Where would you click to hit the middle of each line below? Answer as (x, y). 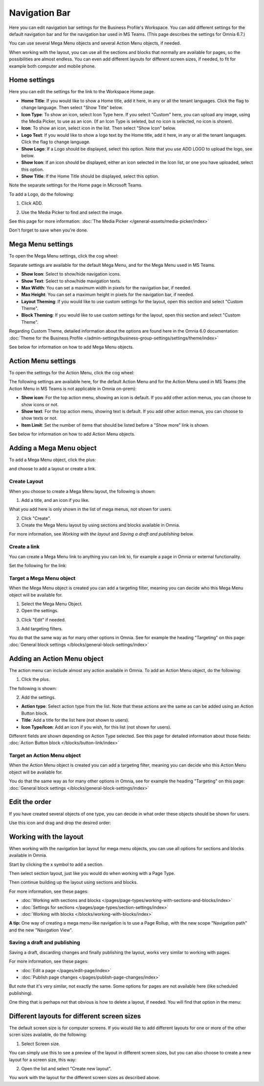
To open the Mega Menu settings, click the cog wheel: (64, 256)
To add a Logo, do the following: (42, 194)
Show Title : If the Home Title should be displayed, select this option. (90, 176)
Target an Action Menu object (45, 755)
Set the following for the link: (38, 565)
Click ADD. (32, 203)
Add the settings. (39, 697)
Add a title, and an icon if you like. (55, 500)
